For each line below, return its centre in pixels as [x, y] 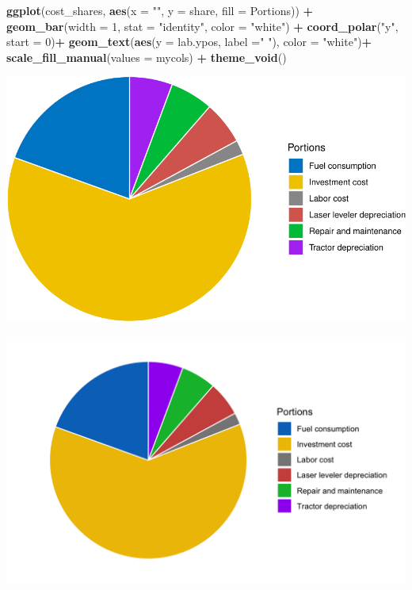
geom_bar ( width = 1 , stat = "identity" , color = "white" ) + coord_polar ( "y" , [202, 26]
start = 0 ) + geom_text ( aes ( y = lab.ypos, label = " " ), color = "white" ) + [189, 42]
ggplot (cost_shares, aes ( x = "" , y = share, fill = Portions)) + [160, 10]
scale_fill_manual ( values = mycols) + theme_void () [147, 57]
